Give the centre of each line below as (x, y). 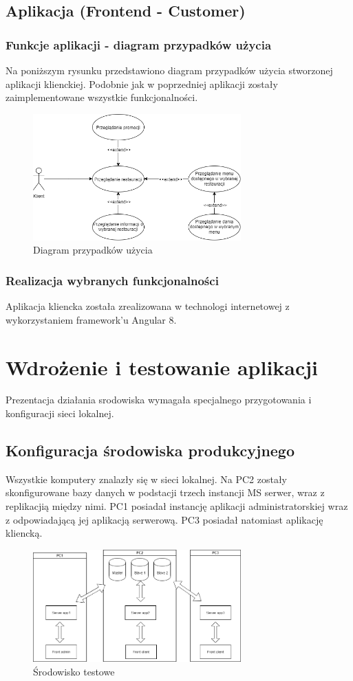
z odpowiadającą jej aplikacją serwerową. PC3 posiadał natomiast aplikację (164, 519)
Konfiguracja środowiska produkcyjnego (150, 450)
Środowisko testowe (74, 672)
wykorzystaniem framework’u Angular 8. (91, 319)
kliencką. (24, 533)
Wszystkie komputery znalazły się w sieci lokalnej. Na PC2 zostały (146, 479)
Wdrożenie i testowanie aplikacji (162, 367)
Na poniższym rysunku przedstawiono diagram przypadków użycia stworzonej (169, 70)
